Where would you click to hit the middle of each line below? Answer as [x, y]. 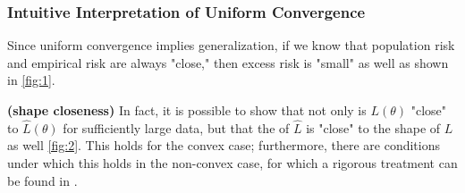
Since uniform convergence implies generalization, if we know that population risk [231, 45]
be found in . [42, 180]
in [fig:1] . [31, 80]
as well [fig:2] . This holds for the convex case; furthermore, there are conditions [224, 145]
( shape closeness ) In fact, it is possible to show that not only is [187, 110]
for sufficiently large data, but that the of [176, 127]
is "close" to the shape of [373, 127]
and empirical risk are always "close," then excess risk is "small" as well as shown [228, 62]
